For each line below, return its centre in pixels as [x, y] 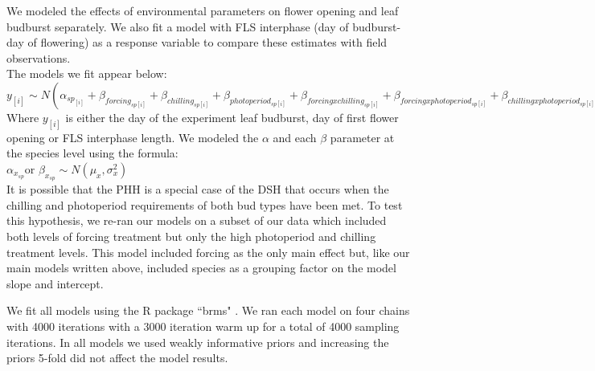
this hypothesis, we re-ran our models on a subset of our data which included [197, 220]
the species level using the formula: [92, 153]
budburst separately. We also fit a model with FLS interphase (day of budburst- [204, 26]
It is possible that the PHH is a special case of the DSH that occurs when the [198, 189]
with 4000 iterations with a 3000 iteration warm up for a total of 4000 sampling [203, 326]
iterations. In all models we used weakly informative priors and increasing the [198, 342]
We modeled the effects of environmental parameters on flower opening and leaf [203, 10]
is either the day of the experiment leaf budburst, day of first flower [232, 117]
